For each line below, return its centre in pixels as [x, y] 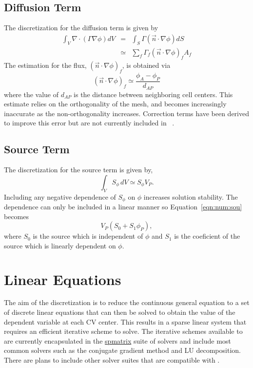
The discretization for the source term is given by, [78, 170]
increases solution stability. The [191, 196]
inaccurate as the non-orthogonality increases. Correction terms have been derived [127, 113]
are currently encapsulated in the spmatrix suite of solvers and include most [117, 340]
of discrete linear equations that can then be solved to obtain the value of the [120, 312]
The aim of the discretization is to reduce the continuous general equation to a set [127, 302]
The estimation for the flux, [45, 65]
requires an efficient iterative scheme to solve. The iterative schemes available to [123, 331]
